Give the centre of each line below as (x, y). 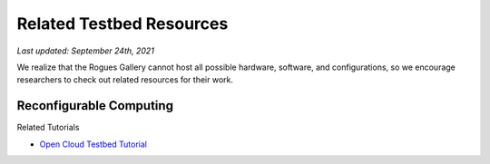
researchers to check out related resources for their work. (125, 80)
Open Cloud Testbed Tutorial (93, 144)
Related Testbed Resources (122, 24)
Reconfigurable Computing (95, 106)
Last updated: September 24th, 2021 (85, 51)
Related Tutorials (48, 128)
